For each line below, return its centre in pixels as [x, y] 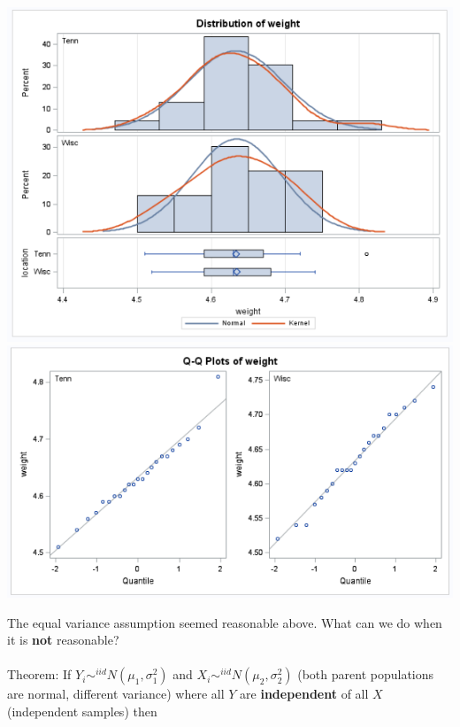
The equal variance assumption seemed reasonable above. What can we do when [225, 622]
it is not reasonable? [63, 640]
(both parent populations [366, 674]
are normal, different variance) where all [116, 694]
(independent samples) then [82, 711]
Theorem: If [39, 674]
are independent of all [304, 694]
